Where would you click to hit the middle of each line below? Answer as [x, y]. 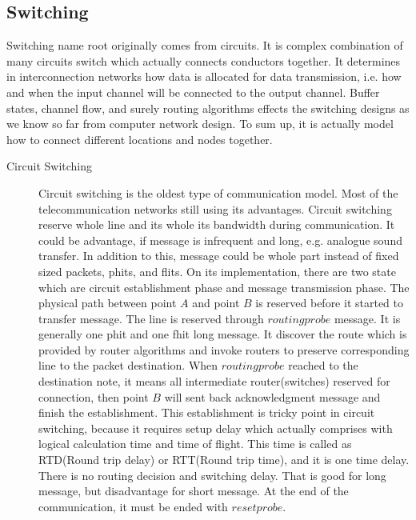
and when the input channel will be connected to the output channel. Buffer [193, 92]
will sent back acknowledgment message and [272, 396]
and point [216, 303]
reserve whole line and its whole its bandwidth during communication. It [217, 224]
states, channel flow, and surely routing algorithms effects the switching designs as [208, 108]
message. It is [367, 318]
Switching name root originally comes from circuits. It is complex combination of [205, 45]
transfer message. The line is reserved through [151, 318]
